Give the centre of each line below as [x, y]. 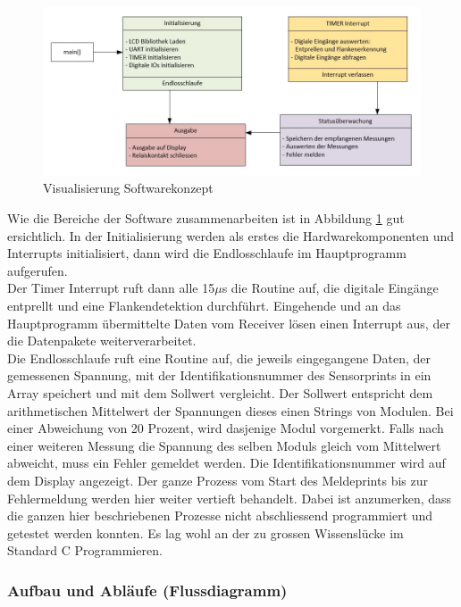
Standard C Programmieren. [85, 550]
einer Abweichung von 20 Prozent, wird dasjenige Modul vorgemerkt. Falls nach [226, 428]
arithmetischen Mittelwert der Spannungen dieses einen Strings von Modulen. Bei [230, 410]
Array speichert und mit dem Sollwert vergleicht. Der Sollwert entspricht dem [220, 392]
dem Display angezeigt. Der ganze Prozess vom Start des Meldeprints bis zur [218, 480]
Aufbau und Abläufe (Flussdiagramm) [147, 590]
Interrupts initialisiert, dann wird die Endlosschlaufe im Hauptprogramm [207, 253]
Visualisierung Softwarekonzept [128, 188]
